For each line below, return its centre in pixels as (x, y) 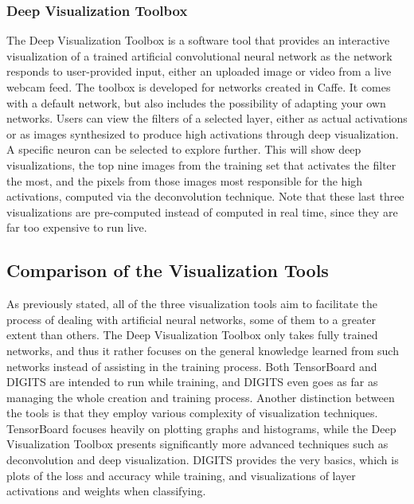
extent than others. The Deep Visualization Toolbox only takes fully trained (192, 335)
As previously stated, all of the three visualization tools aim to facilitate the (192, 304)
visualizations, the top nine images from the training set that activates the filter (201, 164)
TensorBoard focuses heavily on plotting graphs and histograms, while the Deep (201, 428)
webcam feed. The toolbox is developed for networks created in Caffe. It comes (199, 87)
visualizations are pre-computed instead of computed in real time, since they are (202, 211)
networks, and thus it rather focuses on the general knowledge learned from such (203, 350)
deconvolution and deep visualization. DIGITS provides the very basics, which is (203, 460)
